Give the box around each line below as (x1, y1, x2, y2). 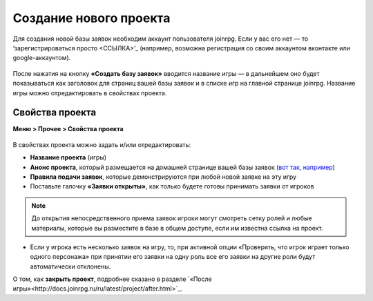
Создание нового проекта (12, 10, 171, 26)
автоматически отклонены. (30, 262, 111, 271)
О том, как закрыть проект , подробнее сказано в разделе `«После (12, 275, 212, 283)
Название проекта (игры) (30, 153, 107, 162)
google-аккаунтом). (12, 54, 71, 62)
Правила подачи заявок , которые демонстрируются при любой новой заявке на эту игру (30, 173, 297, 181)
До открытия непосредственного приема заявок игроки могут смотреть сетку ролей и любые (31, 214, 312, 222)
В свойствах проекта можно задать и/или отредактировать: (12, 140, 191, 148)
